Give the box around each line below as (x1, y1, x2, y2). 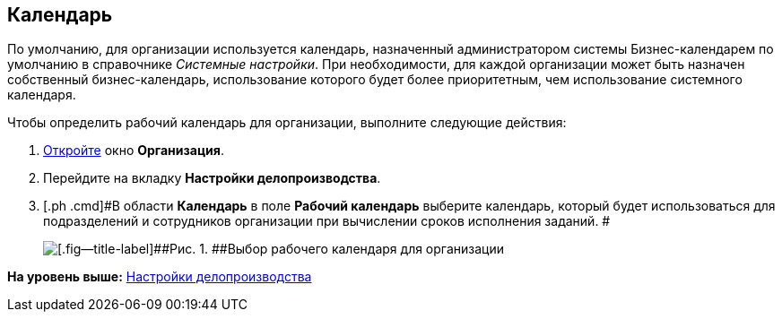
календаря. (7, 87, 76, 103)
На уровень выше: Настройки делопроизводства (7, 269, 312, 285)
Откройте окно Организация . (43, 142, 224, 159)
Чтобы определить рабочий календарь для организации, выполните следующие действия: (7, 115, 567, 131)
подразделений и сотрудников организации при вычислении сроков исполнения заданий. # (43, 213, 611, 229)
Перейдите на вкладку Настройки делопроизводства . (43, 170, 381, 186)
